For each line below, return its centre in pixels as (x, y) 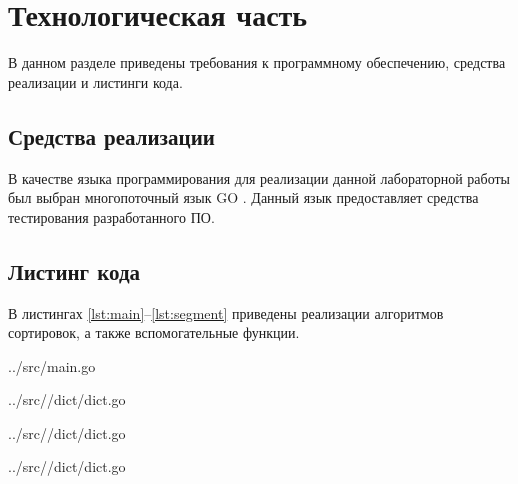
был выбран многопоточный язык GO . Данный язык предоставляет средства (243, 197)
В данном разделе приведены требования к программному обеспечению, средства (257, 62)
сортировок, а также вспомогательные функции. (154, 332)
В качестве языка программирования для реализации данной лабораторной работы (259, 177)
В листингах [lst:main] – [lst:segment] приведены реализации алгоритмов (226, 312)
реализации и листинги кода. (95, 81)
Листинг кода (74, 270)
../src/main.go (52, 365)
